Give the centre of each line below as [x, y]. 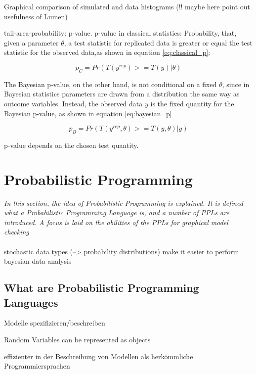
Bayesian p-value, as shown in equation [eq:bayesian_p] [88, 113]
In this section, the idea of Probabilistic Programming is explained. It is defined [124, 203]
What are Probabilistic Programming [102, 288]
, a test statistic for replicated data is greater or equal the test [158, 42]
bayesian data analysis [38, 261]
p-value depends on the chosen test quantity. [71, 145]
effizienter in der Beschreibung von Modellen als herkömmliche [99, 356]
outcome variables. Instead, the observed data [73, 103]
